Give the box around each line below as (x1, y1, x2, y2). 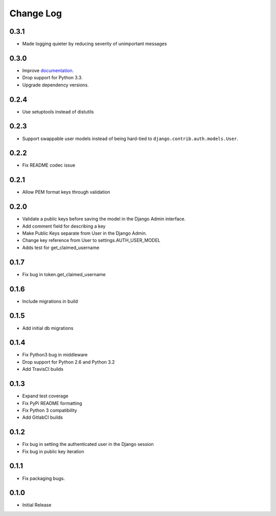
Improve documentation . (22, 67, 74, 74)
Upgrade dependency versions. (22, 82, 89, 88)
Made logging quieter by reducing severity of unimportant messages (22, 41, 167, 47)
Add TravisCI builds (22, 366, 64, 372)
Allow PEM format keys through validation (22, 189, 110, 195)
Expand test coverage (22, 393, 68, 399)
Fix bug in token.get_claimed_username (22, 271, 106, 277)
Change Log (9, 8, 62, 19)
